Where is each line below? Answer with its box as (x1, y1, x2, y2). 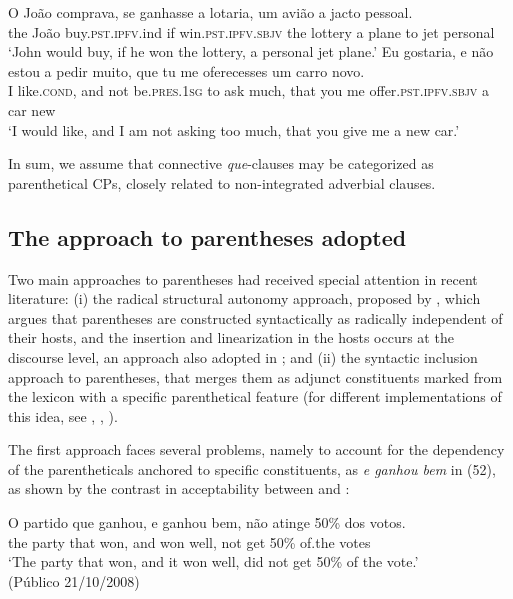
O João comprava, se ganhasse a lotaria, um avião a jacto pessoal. (8, 2, 413, 22)
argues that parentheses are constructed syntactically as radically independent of (8, 307, 503, 328)
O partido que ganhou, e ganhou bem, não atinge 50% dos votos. (8, 512, 406, 533)
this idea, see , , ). (8, 405, 118, 426)
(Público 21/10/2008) (8, 570, 140, 591)
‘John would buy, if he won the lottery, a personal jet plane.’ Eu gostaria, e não (8, 41, 494, 62)
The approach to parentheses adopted (8, 221, 407, 252)
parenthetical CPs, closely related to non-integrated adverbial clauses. (8, 172, 436, 193)
